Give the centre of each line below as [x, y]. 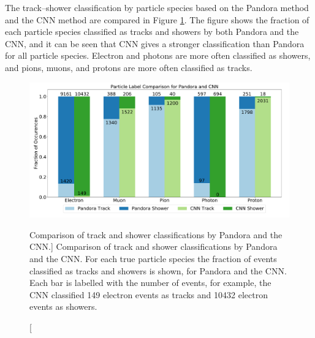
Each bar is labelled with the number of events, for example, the [150, 283]
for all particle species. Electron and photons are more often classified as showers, [158, 55]
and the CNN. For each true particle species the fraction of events [153, 259]
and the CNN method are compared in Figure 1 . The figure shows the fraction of [157, 19]
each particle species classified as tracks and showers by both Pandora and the [152, 32]
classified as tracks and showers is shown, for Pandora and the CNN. [158, 270]
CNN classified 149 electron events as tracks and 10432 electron [149, 294]
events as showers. [63, 306]
